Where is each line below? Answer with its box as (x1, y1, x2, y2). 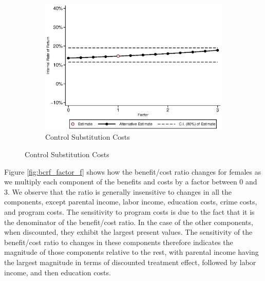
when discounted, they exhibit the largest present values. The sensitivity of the (4, 227, 253, 237)
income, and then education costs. (4, 267, 111, 277)
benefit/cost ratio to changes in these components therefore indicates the (4, 236, 233, 247)
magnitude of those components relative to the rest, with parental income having (4, 247, 259, 257)
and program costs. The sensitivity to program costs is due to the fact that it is (4, 207, 255, 217)
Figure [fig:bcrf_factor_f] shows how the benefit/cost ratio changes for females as (4, 166, 261, 177)
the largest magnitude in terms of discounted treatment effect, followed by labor (4, 257, 256, 268)
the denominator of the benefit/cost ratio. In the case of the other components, (4, 216, 253, 227)
